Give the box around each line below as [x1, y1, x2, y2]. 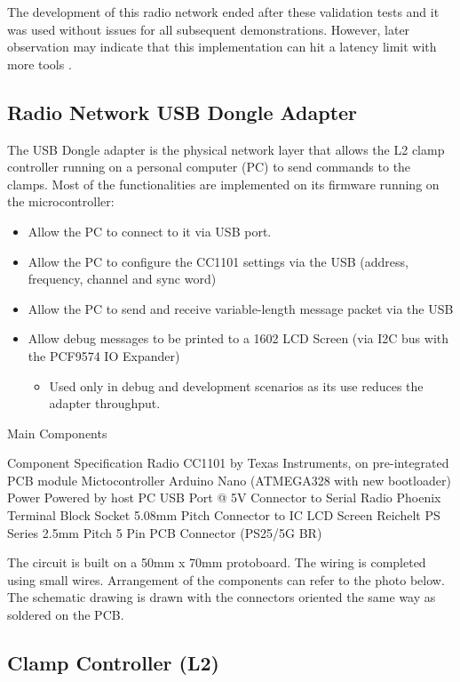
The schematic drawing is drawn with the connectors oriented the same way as [7, 588, 436, 606]
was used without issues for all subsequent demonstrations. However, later [7, 20, 410, 38]
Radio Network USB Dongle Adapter [7, 98, 358, 125]
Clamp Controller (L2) [7, 649, 220, 677]
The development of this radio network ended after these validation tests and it [7, 3, 440, 20]
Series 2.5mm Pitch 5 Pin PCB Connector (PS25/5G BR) [7, 523, 322, 542]
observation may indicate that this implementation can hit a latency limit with [7, 37, 437, 56]
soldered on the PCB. [7, 606, 124, 624]
